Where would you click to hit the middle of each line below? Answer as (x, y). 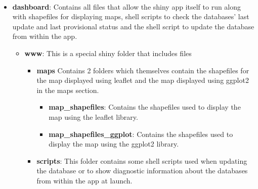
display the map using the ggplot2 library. (114, 144)
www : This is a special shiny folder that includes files (108, 53)
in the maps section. (68, 90)
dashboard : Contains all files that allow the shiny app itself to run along (127, 6)
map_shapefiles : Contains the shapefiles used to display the (145, 107)
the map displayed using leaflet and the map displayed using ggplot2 (143, 80)
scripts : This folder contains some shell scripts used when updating (142, 160)
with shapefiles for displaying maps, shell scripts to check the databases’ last (131, 16)
